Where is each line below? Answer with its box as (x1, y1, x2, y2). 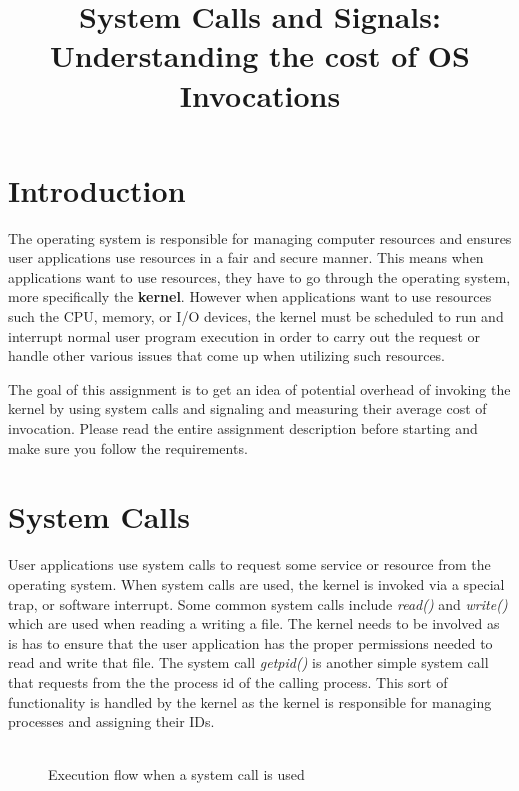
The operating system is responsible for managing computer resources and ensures (8, 227, 512, 248)
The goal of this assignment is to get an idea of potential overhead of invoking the (8, 378, 511, 399)
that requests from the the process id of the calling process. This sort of (8, 671, 448, 692)
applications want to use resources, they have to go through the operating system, (8, 266, 511, 287)
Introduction (8, 169, 186, 210)
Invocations (179, 74, 341, 115)
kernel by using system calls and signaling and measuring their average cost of (8, 398, 487, 419)
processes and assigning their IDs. (8, 711, 215, 732)
